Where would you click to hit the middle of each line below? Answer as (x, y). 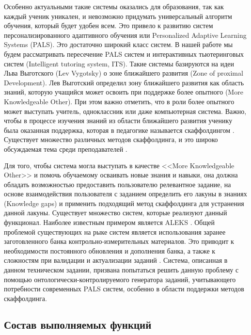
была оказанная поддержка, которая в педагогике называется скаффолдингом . (119, 130)
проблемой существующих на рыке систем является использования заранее (115, 231)
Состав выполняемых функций (78, 324)
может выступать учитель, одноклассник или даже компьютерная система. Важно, (125, 111)
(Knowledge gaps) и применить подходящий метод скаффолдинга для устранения (124, 203)
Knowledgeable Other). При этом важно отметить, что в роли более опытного (119, 101)
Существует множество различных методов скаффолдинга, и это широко (111, 139)
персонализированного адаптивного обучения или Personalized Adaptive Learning (125, 35)
